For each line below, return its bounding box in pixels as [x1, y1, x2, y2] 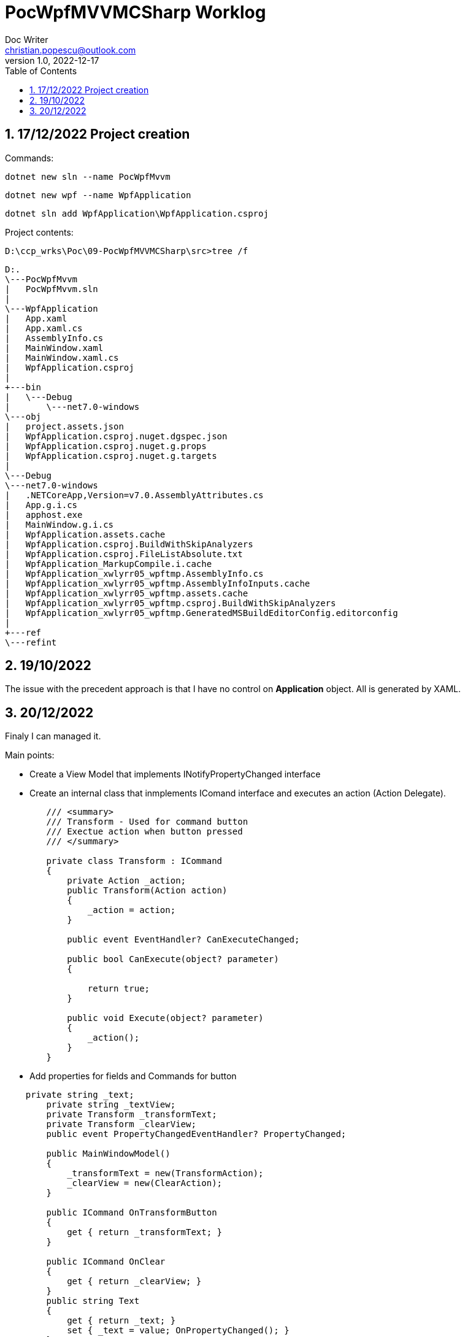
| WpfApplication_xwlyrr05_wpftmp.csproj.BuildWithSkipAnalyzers [5, 598, 336, 608]
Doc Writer [5, 34, 48, 45]
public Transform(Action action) [67, 885, 228, 896]
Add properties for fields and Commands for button [29, 1071, 237, 1082]
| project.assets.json [5, 421, 124, 431]
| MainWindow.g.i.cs [5, 519, 114, 530]
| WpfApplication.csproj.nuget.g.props [5, 441, 207, 451]
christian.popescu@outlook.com [5, 44, 136, 55]
